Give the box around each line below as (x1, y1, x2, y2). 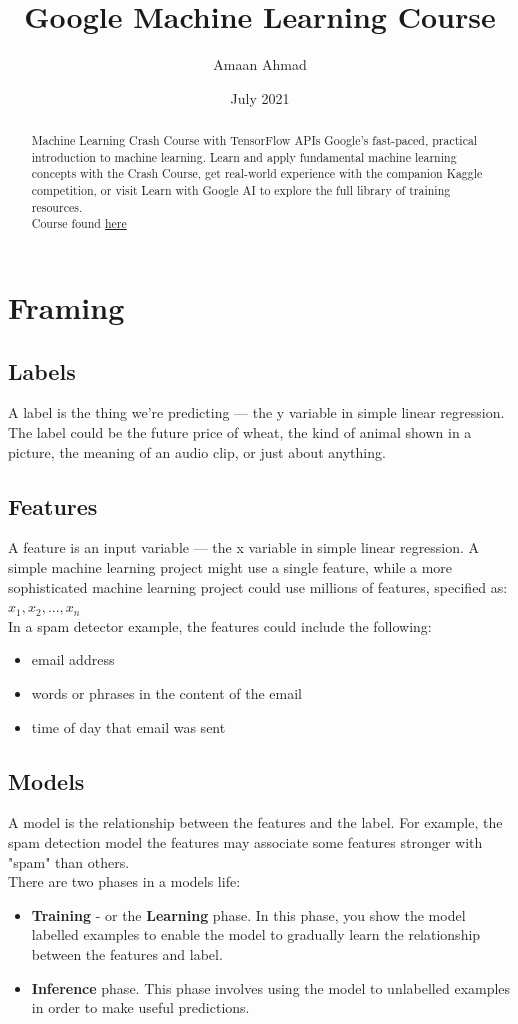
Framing (8, 287, 125, 328)
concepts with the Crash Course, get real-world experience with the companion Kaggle (31, 165, 483, 182)
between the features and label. (31, 943, 223, 964)
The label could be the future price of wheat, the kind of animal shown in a (8, 422, 472, 443)
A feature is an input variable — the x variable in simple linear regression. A (8, 537, 480, 558)
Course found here (31, 215, 127, 232)
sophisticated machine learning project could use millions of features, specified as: (8, 576, 508, 597)
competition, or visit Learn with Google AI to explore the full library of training (31, 182, 451, 199)
